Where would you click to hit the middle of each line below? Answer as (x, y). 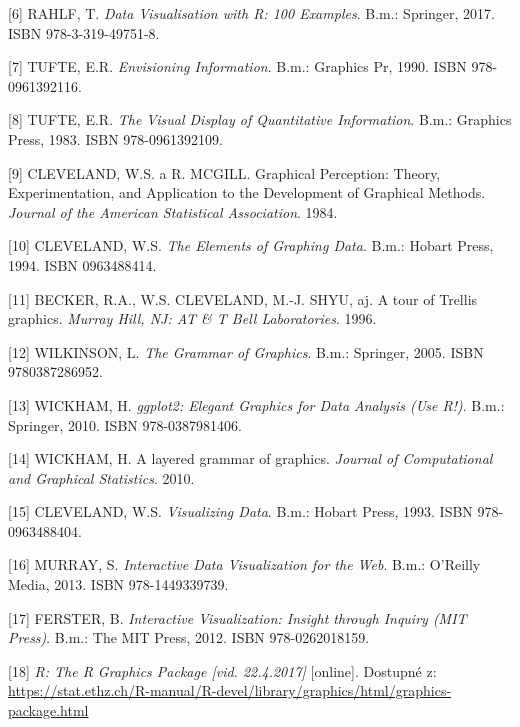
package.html (48, 710)
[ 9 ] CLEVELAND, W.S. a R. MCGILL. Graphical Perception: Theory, (224, 172)
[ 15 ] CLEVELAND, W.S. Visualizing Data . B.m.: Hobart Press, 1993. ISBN (240, 511)
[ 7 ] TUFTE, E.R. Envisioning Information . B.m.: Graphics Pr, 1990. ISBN (237, 66)
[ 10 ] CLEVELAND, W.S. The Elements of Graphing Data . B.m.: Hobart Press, (251, 245)
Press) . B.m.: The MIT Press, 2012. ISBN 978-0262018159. (189, 637)
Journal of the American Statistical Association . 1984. (173, 211)
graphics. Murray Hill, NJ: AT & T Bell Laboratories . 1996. (192, 318)
